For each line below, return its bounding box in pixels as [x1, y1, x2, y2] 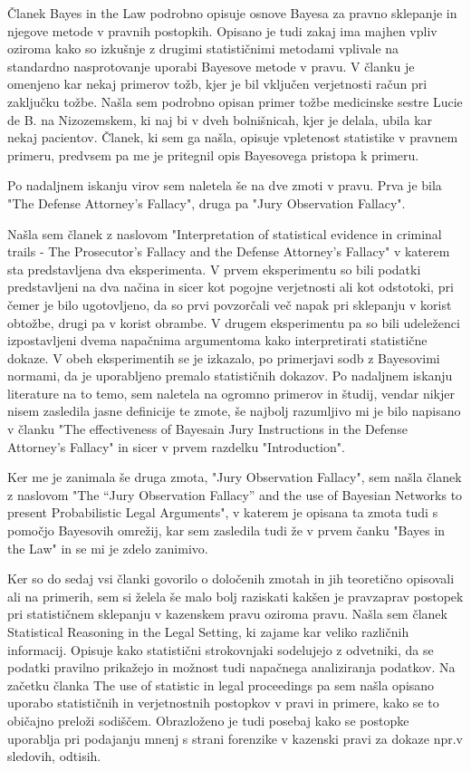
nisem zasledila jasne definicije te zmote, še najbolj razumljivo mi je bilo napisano [7, 401, 461, 420]
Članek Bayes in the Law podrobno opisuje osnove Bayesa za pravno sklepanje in [7, 4, 457, 22]
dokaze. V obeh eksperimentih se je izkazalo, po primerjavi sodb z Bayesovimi [7, 348, 440, 367]
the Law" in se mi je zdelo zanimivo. [7, 538, 208, 557]
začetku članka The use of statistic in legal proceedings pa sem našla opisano [7, 675, 435, 694]
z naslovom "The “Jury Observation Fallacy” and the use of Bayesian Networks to [7, 485, 463, 504]
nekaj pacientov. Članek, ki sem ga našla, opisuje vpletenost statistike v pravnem [7, 128, 458, 147]
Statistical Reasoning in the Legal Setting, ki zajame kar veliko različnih [7, 622, 409, 641]
